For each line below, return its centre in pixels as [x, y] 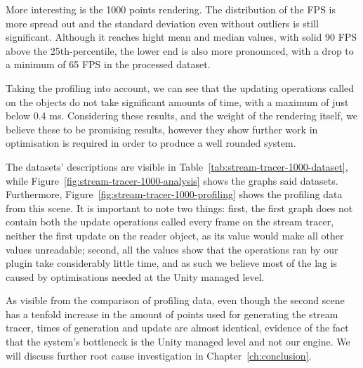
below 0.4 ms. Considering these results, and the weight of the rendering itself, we [182, 116]
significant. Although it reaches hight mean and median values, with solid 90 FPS [181, 37]
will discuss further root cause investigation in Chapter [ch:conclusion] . [159, 355]
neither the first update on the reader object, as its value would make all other [175, 235]
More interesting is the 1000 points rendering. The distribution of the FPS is [171, 9]
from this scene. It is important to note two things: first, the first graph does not [179, 208]
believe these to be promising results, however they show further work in [162, 129]
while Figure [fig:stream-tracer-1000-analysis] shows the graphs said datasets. [172, 180]
